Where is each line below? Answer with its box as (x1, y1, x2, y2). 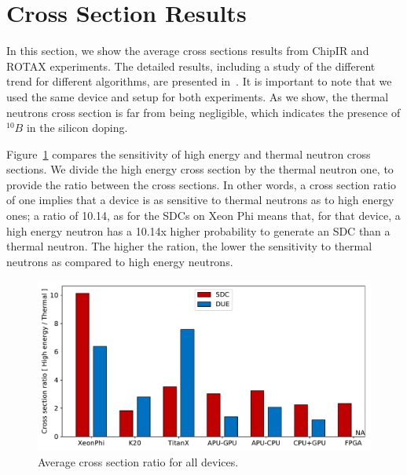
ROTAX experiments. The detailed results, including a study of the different (6, 57, 376, 74)
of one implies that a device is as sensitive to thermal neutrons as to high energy (6, 192, 394, 208)
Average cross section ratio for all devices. (38, 453, 239, 470)
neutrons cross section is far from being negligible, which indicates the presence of (6, 104, 401, 120)
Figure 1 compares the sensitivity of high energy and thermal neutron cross (6, 145, 371, 162)
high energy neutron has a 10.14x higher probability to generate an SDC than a (6, 222, 390, 239)
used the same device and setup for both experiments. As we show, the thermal (6, 88, 389, 104)
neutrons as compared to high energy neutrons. (6, 253, 233, 269)
